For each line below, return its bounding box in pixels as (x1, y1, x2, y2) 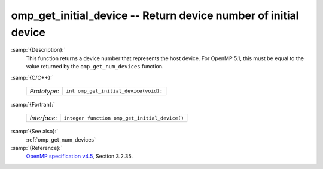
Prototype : (29, 87, 60, 95)
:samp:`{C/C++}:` (11, 74, 54, 81)
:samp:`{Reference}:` (11, 145, 63, 152)
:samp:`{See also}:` (11, 128, 59, 135)
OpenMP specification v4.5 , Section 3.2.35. (26, 152, 133, 160)
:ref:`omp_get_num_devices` (26, 136, 96, 143)
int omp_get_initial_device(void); (66, 88, 163, 95)
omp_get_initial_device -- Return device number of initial (11, 9, 299, 22)
